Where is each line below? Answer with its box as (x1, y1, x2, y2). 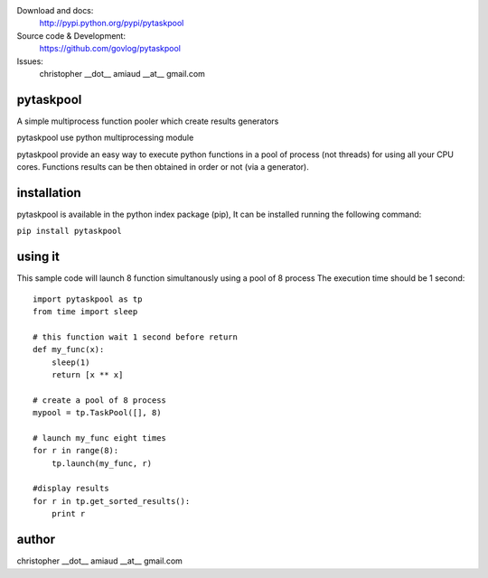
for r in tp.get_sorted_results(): (33, 496, 191, 506)
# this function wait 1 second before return (33, 331, 239, 342)
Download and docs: (16, 5, 94, 15)
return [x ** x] (51, 369, 124, 379)
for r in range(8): (33, 445, 119, 456)
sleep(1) (51, 357, 90, 368)
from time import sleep (33, 307, 138, 317)
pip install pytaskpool (16, 226, 122, 237)
